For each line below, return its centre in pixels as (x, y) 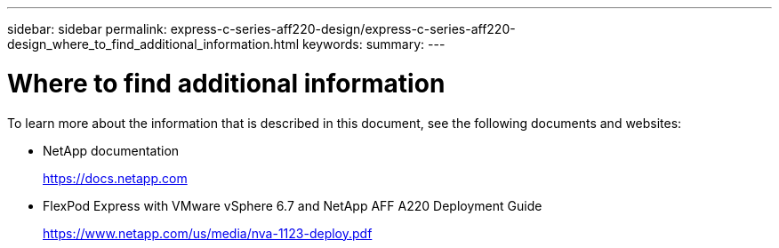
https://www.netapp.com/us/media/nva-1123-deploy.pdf (208, 233)
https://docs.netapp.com (115, 178)
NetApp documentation (111, 150)
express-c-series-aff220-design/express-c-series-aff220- (343, 29)
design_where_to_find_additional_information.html (153, 44)
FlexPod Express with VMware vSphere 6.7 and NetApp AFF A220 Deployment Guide (293, 205)
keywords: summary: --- (373, 44)
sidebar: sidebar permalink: (87, 29)
